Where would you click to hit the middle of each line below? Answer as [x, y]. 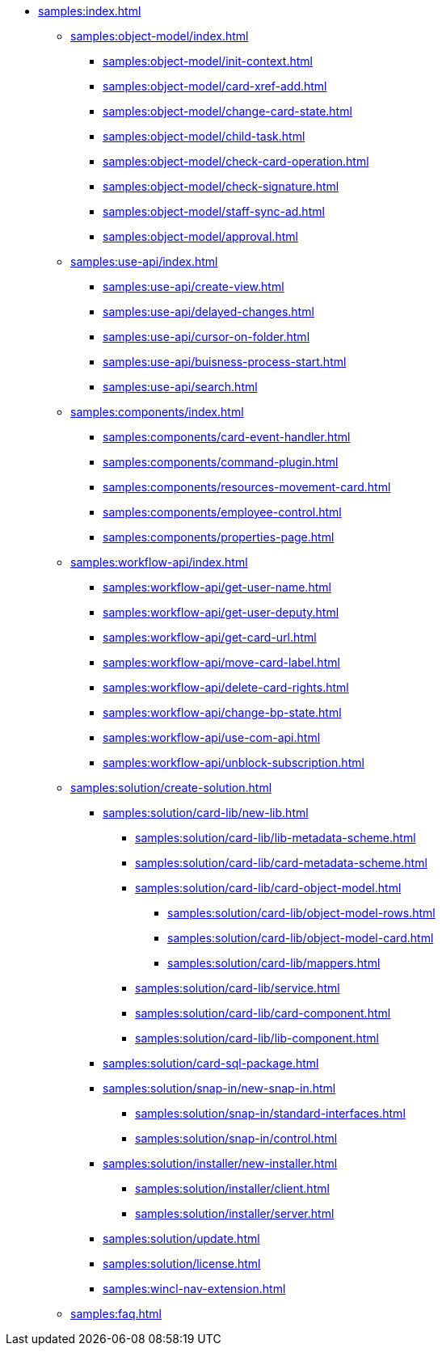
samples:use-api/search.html [180, 387]
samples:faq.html [116, 1314]
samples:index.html [90, 11]
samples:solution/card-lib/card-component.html [263, 1013]
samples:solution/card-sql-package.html [211, 1063]
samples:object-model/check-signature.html [221, 186]
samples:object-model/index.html [160, 36]
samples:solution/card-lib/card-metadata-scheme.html [281, 863]
